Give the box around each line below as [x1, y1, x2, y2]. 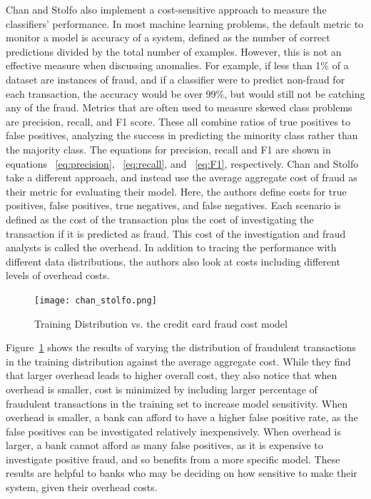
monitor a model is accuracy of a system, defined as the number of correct [6, 30, 330, 45]
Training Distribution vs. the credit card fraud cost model [34, 316, 288, 331]
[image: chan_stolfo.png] [34, 295, 157, 306]
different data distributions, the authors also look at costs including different [6, 253, 340, 268]
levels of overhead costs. [6, 268, 110, 283]
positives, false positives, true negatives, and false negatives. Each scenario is [6, 198, 341, 213]
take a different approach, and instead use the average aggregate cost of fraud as [6, 170, 357, 185]
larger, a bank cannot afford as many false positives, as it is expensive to [6, 438, 323, 453]
